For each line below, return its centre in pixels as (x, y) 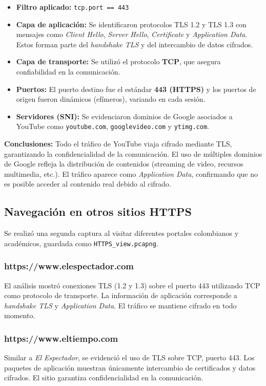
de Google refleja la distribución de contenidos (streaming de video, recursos (124, 164)
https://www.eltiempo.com (61, 338)
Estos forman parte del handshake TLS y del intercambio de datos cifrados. (135, 44)
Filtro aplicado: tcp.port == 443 (73, 7)
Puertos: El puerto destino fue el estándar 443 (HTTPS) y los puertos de (136, 89)
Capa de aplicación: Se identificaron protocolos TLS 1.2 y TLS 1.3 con (131, 24)
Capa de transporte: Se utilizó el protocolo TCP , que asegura (118, 61)
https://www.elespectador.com (69, 266)
